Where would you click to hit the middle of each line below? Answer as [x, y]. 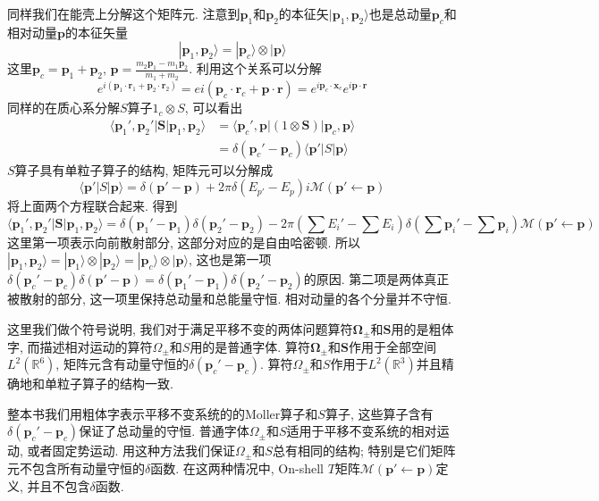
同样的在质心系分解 [63, 108]
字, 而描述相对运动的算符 [80, 346]
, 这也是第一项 [230, 259]
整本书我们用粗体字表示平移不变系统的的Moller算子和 [163, 413]
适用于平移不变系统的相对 [362, 431]
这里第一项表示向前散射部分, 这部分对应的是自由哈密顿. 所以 [184, 242]
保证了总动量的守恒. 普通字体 [164, 431]
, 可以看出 [214, 108]
